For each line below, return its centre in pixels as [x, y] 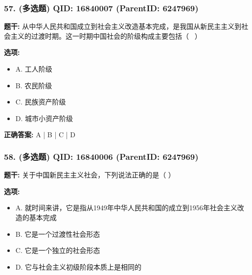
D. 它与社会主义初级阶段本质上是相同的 [79, 266]
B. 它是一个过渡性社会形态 [58, 234]
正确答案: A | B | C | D [40, 135]
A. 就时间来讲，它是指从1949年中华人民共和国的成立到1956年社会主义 [126, 208]
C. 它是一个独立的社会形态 [58, 250]
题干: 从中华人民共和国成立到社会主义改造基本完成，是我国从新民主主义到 [123, 26]
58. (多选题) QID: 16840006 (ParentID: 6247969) [101, 156]
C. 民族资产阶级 [41, 102]
